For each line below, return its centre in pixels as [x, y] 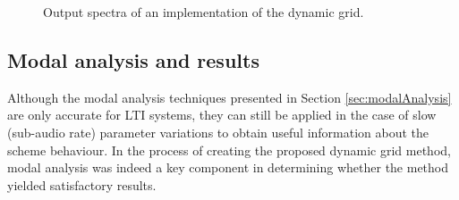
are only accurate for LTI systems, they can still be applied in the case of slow [222, 115]
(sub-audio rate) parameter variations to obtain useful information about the [218, 132]
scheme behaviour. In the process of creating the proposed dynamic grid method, [229, 150]
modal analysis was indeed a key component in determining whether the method [228, 167]
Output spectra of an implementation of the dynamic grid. [204, 12]
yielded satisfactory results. [82, 184]
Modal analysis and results [133, 59]
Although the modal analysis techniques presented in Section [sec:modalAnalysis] [229, 97]
